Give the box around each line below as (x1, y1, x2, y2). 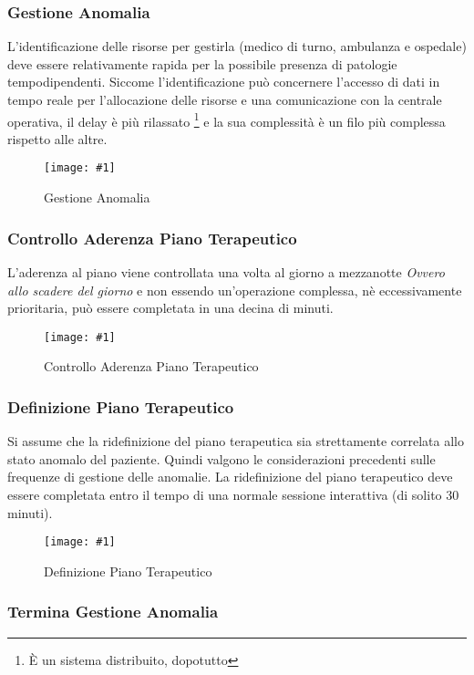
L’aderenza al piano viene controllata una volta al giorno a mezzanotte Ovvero (7, 262, 445, 281)
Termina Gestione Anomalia (7, 600, 219, 623)
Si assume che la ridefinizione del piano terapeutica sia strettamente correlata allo (7, 431, 464, 451)
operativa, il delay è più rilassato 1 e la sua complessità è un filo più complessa (7, 109, 446, 130)
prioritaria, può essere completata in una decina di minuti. (7, 298, 334, 317)
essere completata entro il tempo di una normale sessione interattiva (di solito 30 (7, 484, 459, 504)
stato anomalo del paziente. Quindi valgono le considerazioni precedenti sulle (7, 449, 436, 468)
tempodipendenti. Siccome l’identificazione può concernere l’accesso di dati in (7, 72, 440, 91)
